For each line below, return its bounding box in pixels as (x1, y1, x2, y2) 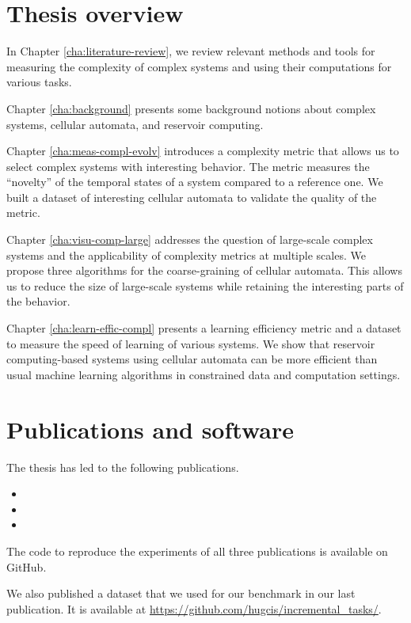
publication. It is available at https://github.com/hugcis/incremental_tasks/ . (6, 600, 382, 617)
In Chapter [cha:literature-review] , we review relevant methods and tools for (6, 43, 375, 59)
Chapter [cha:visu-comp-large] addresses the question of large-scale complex (6, 231, 373, 248)
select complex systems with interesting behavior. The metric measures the (6, 158, 370, 174)
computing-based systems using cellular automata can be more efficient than (6, 351, 378, 367)
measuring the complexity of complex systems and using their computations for (6, 58, 392, 74)
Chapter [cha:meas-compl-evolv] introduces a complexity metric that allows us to (6, 142, 399, 159)
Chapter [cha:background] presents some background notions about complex (6, 100, 376, 116)
